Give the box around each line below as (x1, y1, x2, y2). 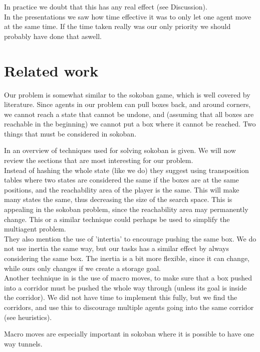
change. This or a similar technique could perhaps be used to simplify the (4, 213, 230, 224)
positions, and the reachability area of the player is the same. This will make (4, 184, 239, 194)
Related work (4, 60, 99, 80)
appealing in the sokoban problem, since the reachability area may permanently (4, 204, 248, 214)
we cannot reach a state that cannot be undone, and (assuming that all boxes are (4, 108, 254, 119)
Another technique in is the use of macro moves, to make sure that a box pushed (4, 272, 252, 283)
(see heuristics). (4, 311, 52, 322)
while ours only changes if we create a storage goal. (4, 262, 161, 273)
